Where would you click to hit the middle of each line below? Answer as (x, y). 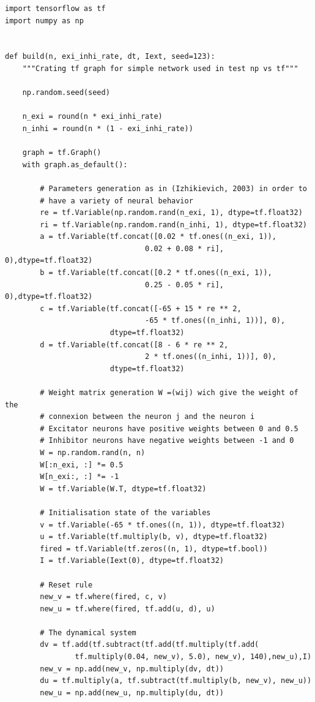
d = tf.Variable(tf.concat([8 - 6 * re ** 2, (134, 345)
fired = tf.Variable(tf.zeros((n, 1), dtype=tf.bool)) (154, 549)
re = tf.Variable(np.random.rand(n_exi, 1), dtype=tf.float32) (171, 213)
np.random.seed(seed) (66, 93)
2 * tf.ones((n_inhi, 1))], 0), (211, 357)
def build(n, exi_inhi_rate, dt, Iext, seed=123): (110, 57)
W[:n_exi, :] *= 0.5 (82, 465)
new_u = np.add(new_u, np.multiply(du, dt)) (132, 693)
